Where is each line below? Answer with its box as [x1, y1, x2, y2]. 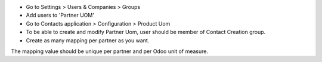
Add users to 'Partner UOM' [26, 12, 95, 19]
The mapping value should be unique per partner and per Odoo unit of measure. [11, 48, 209, 55]
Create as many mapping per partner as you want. [26, 36, 150, 44]
